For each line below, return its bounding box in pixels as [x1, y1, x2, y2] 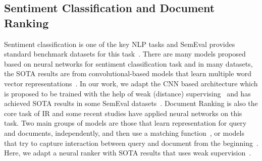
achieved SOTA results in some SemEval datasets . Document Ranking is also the [4, 98, 258, 109]
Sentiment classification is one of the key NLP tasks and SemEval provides [4, 38, 235, 49]
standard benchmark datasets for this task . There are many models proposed [4, 48, 246, 59]
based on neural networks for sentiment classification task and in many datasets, [4, 58, 253, 69]
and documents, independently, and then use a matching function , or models [4, 127, 244, 138]
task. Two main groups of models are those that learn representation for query [4, 118, 247, 128]
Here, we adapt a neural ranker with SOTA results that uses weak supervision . [4, 147, 251, 158]
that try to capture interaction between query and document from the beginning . [4, 137, 258, 148]
